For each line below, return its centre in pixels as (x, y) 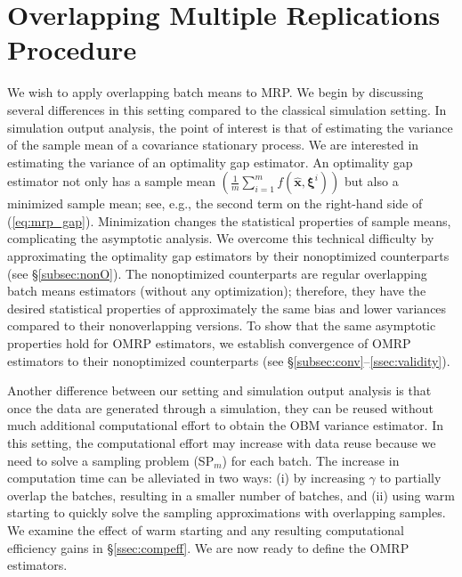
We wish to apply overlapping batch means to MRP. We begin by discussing (215, 92)
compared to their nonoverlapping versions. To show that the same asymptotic (222, 325)
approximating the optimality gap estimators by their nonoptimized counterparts (228, 256)
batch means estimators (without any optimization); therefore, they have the (217, 291)
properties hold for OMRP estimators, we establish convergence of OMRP (209, 343)
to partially (410, 478)
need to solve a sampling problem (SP (111, 460)
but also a (371, 181)
